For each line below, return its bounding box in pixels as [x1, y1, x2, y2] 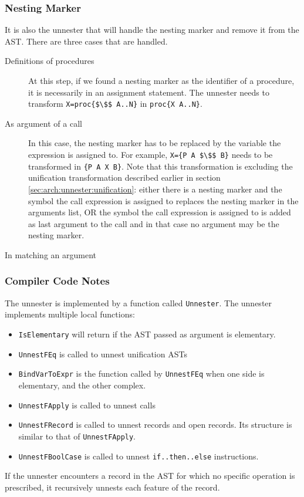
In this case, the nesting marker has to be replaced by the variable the [28, 137, 281, 149]
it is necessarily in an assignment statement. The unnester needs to [28, 86, 269, 98]
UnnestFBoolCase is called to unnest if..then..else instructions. [18, 449, 259, 462]
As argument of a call [5, 117, 82, 129]
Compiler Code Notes [5, 273, 110, 288]
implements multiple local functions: [5, 308, 135, 320]
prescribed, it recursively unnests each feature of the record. [5, 481, 220, 493]
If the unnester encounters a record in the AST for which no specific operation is [5, 469, 295, 482]
